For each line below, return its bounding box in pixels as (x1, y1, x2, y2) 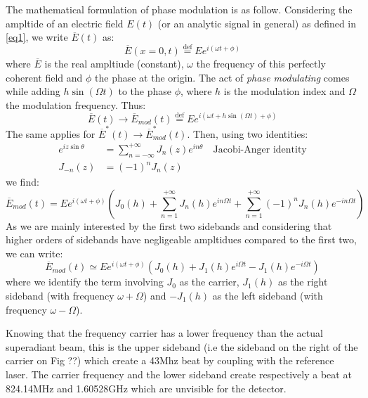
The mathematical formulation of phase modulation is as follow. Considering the (6, 2, 353, 16)
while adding (6, 84, 60, 98)
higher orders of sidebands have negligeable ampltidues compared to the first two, (6, 232, 357, 247)
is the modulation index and (223, 84, 346, 98)
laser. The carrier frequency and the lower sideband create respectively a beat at (6, 366, 352, 381)
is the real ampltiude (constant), (44, 56, 184, 70)
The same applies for (6, 126, 96, 141)
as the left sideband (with (212, 288, 323, 303)
